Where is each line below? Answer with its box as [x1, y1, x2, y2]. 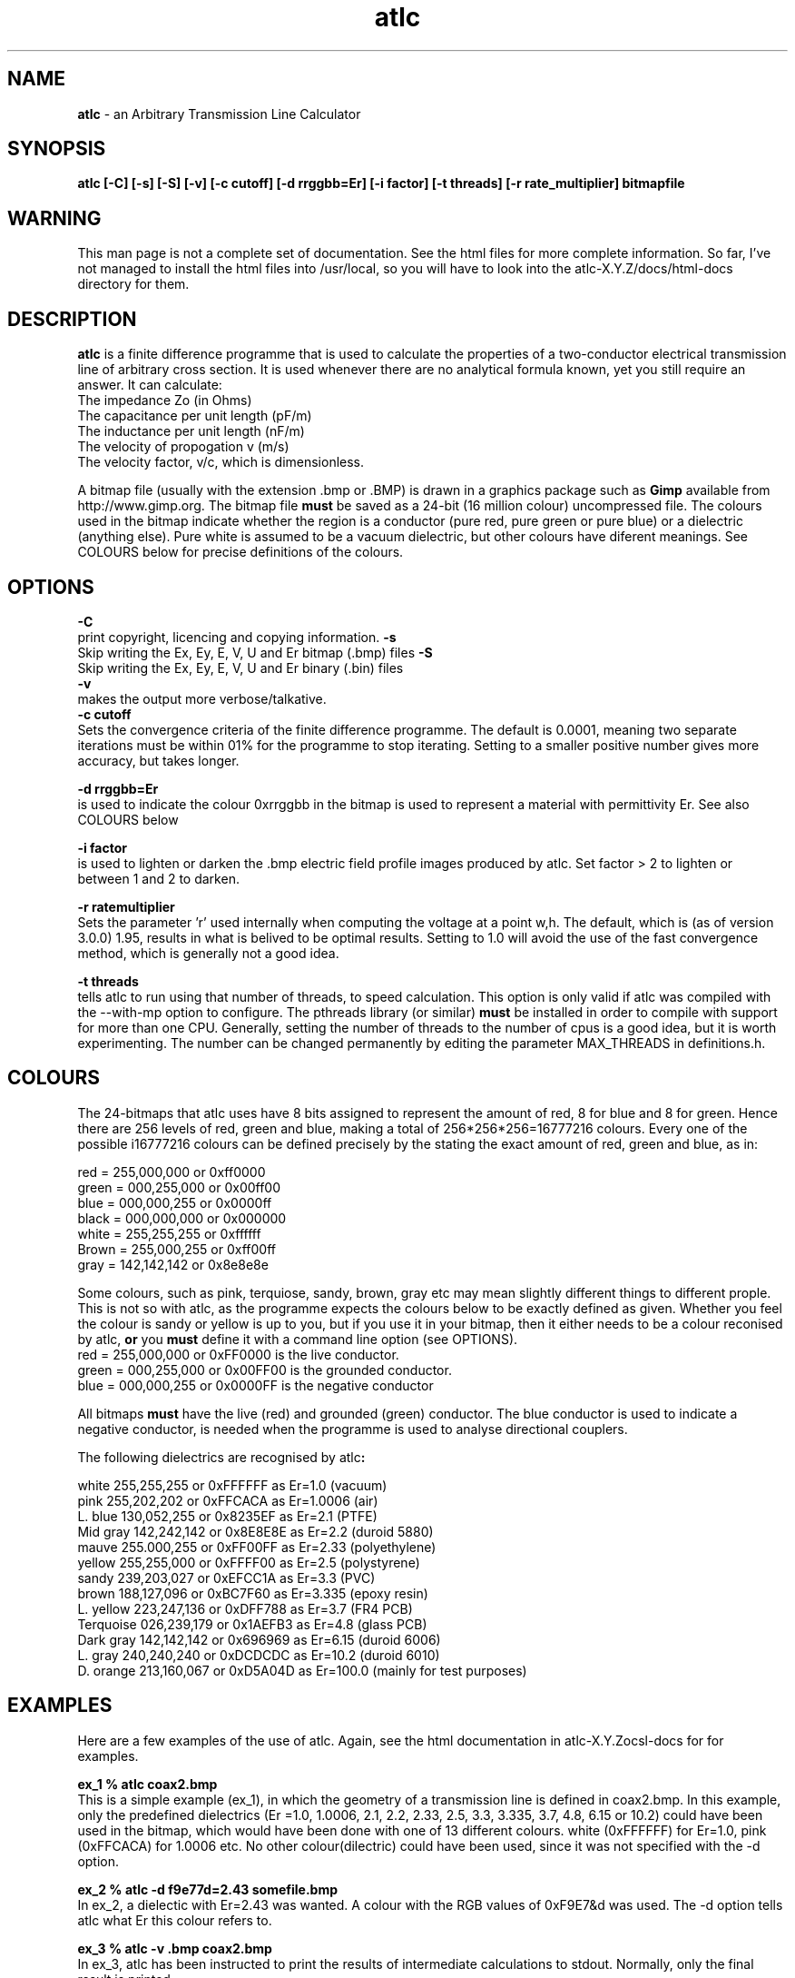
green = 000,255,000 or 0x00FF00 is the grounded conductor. [77, 1361, 452, 1378]
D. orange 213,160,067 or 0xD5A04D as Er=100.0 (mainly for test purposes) [77, 1662, 527, 1678]
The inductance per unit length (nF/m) [77, 423, 305, 440]
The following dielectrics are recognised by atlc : [77, 1449, 366, 1465]
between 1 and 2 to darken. [77, 870, 240, 886]
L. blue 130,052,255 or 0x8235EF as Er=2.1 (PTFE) [77, 1508, 378, 1524]
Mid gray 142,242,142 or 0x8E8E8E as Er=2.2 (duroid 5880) [77, 1523, 434, 1539]
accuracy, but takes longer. [77, 752, 240, 768]
